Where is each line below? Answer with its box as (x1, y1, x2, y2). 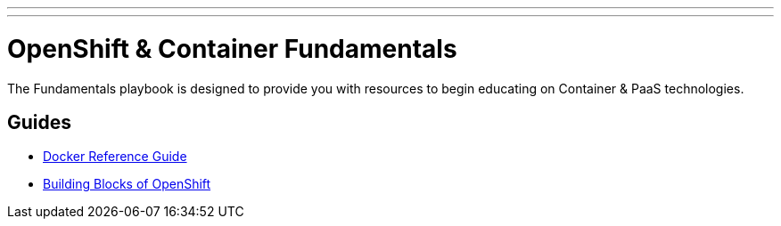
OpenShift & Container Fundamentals (7, 33, 457, 64)
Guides (7, 110, 72, 133)
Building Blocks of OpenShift (43, 176, 211, 192)
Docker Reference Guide (43, 149, 187, 165)
